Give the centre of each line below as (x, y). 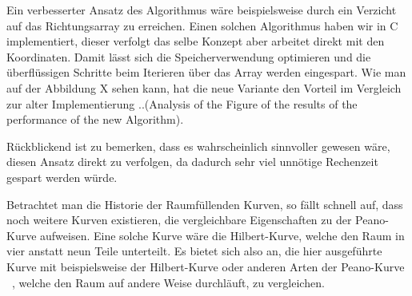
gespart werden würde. (62, 177)
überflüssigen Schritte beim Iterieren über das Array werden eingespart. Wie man (206, 72)
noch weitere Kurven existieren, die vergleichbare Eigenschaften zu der (179, 220)
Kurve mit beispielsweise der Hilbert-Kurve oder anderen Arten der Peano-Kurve (206, 266)
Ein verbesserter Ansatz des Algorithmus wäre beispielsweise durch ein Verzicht (202, 10)
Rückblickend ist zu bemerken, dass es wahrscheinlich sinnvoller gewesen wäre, (198, 146)
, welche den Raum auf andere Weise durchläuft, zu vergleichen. (168, 282)
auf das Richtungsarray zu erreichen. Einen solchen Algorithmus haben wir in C (202, 25)
